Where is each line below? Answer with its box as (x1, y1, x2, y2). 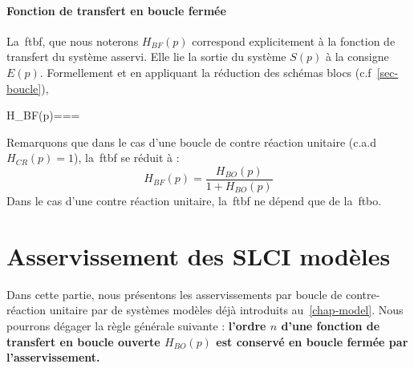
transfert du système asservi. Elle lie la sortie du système (6, 48, 286, 65)
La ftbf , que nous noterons (6, 32, 139, 49)
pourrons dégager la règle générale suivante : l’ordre (6, 317, 266, 334)
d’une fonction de (281, 317, 380, 334)
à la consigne (326, 48, 389, 65)
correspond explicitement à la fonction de (192, 32, 396, 49)
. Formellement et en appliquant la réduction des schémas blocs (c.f (39, 63, 371, 80)
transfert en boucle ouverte (6, 333, 160, 350)
